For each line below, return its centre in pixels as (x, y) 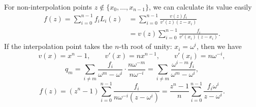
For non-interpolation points (48, 7)
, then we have (219, 46)
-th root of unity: (146, 46)
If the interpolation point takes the (58, 46)
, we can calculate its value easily (200, 7)
